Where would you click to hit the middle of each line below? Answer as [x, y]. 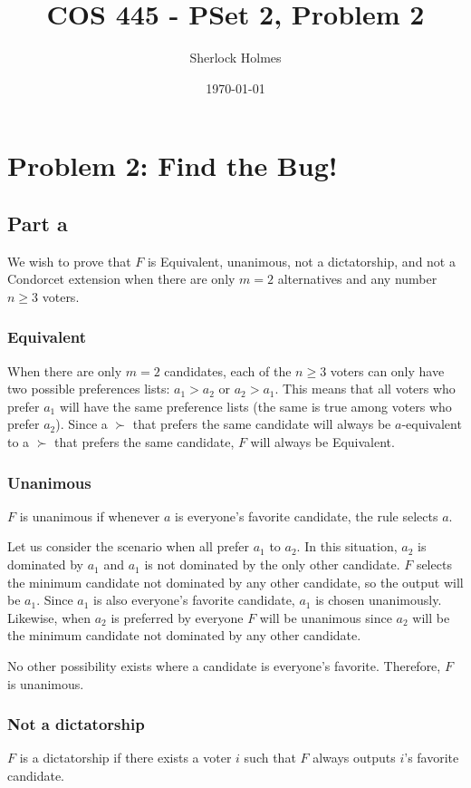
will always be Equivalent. [322, 442]
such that [270, 758]
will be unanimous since [326, 617]
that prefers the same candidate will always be [262, 424]
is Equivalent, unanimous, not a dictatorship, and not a [301, 261]
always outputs [354, 758]
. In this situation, [347, 546]
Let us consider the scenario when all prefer [128, 546]
